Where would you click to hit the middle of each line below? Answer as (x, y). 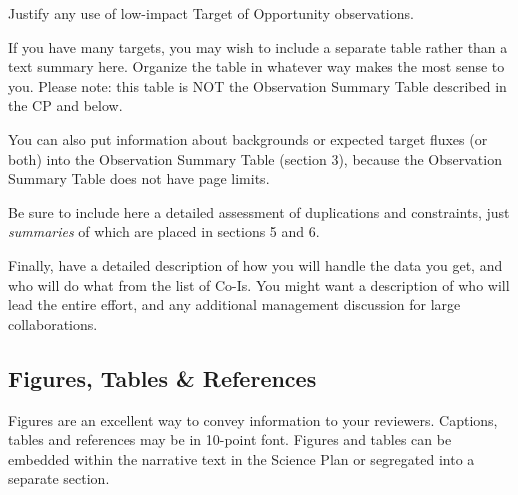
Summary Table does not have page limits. (139, 178)
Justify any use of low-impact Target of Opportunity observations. (211, 13)
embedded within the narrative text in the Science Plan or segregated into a (241, 458)
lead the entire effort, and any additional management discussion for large (234, 304)
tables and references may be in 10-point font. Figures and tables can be (230, 439)
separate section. (59, 478)
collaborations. (53, 323)
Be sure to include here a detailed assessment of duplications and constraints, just (259, 211)
